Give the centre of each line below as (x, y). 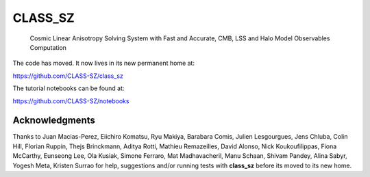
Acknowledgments (54, 121)
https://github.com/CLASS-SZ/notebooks (71, 101)
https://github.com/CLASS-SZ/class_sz (68, 76)
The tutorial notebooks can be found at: (69, 88)
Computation (48, 47)
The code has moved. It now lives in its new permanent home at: (104, 63)
